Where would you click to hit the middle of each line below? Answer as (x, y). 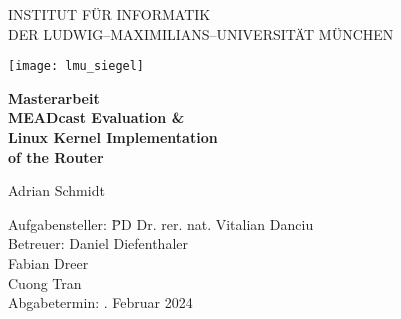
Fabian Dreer (48, 263)
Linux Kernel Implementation (113, 137)
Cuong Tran (45, 282)
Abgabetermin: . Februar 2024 (100, 302)
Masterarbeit (54, 97)
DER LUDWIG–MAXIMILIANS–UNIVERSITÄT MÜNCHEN (201, 33)
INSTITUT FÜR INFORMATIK (109, 14)
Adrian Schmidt (56, 190)
